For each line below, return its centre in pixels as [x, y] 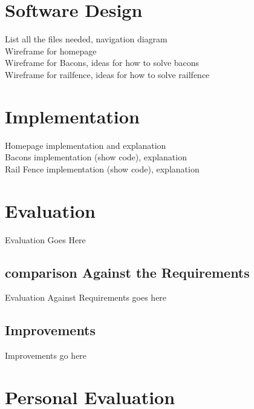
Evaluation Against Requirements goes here [86, 297]
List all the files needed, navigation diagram [86, 39]
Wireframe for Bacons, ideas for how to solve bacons [102, 63]
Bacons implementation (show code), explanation [96, 157]
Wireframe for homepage [51, 51]
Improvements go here [46, 355]
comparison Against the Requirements [127, 272]
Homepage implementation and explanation [86, 145]
